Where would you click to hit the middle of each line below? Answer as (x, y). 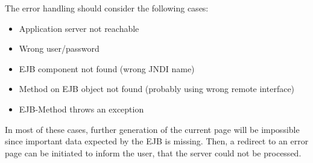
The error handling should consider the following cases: (107, 8)
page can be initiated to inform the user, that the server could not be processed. (153, 152)
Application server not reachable (79, 28)
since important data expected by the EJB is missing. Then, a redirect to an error (157, 141)
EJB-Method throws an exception (81, 109)
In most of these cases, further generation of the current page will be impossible (152, 129)
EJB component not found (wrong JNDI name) (107, 68)
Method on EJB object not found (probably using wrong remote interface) (157, 89)
